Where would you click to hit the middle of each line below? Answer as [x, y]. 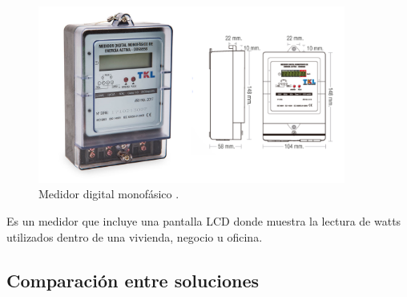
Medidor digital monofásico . [109, 194]
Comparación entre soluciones [133, 280]
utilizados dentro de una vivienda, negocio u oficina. [135, 236]
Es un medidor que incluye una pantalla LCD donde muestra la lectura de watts [204, 221]
